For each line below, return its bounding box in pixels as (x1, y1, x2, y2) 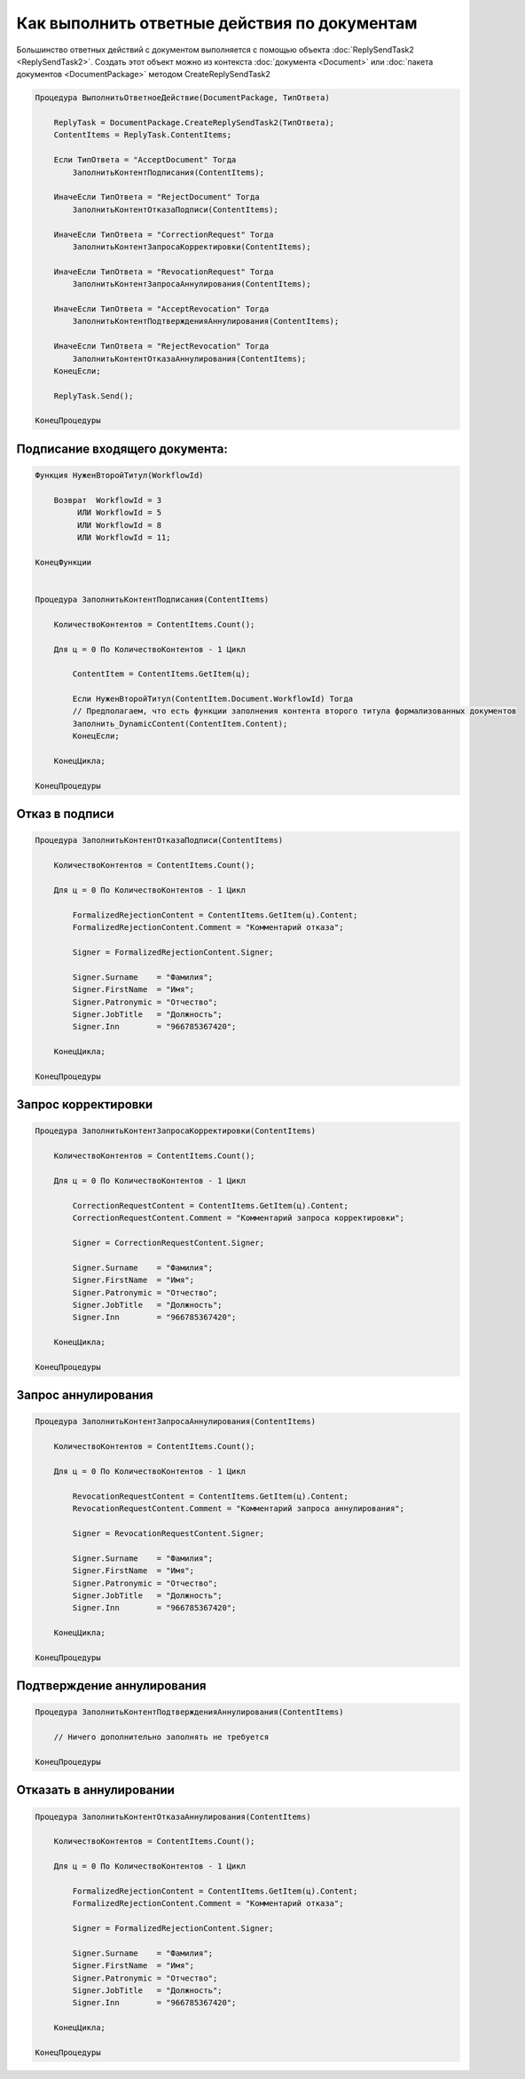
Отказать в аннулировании (16, 1783, 175, 1798)
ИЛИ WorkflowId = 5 (76, 508, 162, 518)
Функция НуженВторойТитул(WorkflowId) (35, 470, 204, 481)
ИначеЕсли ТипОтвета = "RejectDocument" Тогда (53, 192, 261, 202)
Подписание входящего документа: (16, 441, 228, 456)
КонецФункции (35, 557, 92, 567)
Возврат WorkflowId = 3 (53, 495, 162, 505)
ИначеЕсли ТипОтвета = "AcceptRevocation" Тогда (53, 303, 270, 314)
